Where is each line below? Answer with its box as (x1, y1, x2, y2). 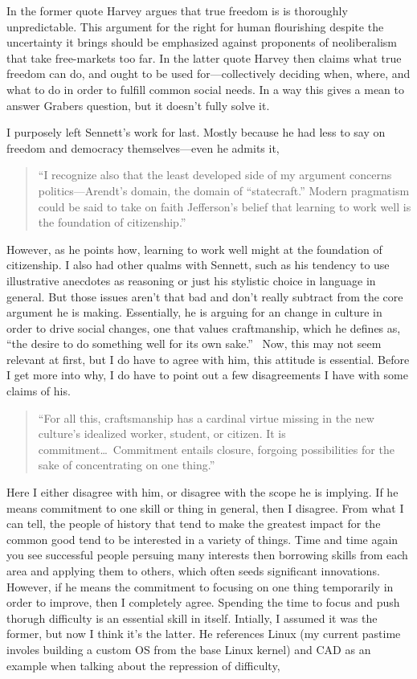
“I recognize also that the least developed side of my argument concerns (38, 166, 392, 183)
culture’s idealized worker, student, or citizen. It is (38, 425, 286, 442)
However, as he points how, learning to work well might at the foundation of (6, 240, 382, 257)
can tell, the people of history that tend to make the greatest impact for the (6, 515, 381, 532)
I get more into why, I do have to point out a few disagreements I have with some (6, 366, 408, 383)
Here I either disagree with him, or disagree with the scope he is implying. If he (6, 484, 399, 501)
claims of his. (6, 382, 71, 399)
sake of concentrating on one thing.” (38, 456, 215, 473)
